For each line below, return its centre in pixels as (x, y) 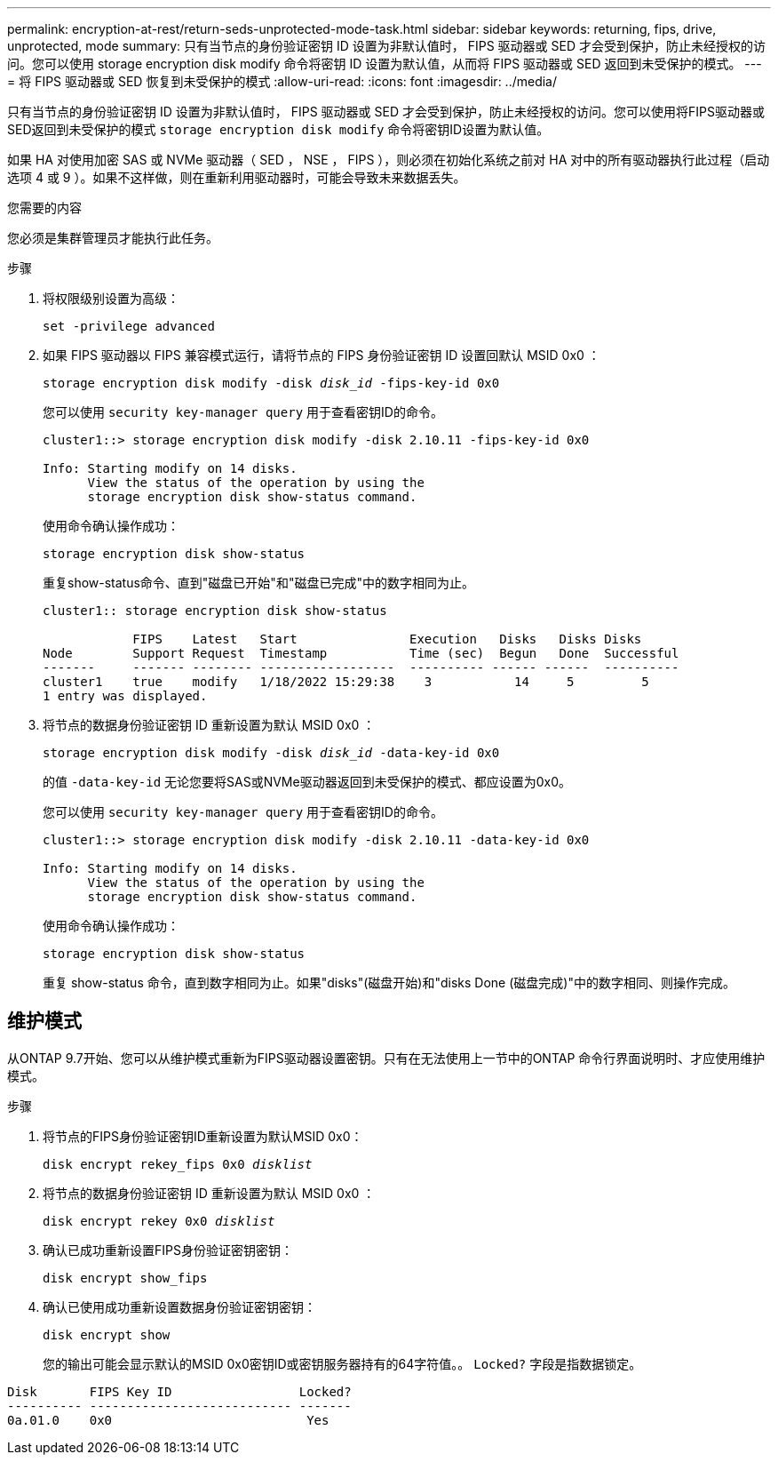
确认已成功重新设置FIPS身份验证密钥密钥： (168, 1250)
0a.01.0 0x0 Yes (168, 1420)
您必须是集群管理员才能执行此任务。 (113, 238)
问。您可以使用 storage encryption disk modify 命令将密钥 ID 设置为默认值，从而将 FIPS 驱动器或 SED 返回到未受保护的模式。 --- (385, 64)
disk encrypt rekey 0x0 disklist (159, 1221)
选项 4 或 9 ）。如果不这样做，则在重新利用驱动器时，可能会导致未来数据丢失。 (237, 177)
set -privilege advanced (129, 326)
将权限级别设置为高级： (111, 298)
